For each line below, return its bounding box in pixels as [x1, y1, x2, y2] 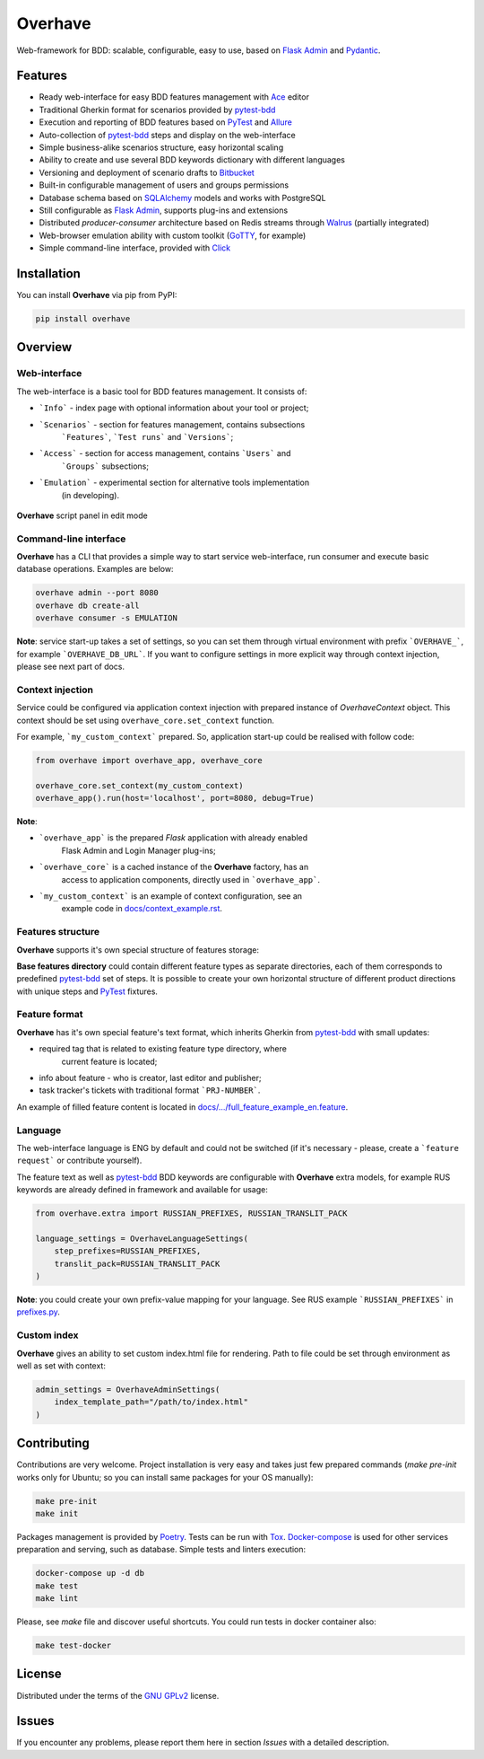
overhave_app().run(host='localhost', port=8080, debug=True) [35, 793, 315, 804]
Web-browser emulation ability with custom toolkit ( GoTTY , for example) [39, 230, 307, 241]
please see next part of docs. [16, 661, 125, 672]
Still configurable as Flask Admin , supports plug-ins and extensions [39, 205, 289, 215]
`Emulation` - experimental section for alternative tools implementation [39, 477, 310, 488]
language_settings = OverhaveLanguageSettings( [35, 1233, 248, 1244]
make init [35, 1508, 79, 1518]
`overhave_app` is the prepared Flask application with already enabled [39, 832, 308, 843]
